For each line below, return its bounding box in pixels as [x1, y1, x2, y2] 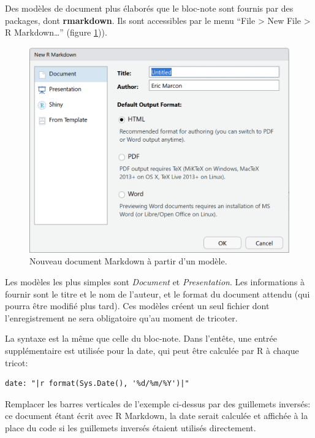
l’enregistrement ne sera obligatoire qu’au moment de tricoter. [5, 311, 238, 324]
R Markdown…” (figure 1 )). [5, 26, 107, 39]
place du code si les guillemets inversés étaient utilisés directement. [5, 421, 256, 434]
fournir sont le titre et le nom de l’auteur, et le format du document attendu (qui [5, 287, 310, 300]
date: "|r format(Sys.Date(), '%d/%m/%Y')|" [5, 379, 189, 388]
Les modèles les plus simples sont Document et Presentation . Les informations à [5, 275, 305, 288]
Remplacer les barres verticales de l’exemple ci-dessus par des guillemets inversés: [5, 397, 311, 410]
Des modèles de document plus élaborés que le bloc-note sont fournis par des [5, 2, 294, 14]
